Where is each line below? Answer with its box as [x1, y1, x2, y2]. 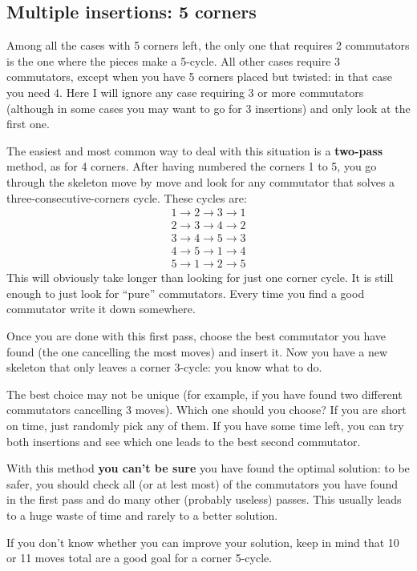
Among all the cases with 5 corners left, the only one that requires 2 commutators [6, 37, 410, 54]
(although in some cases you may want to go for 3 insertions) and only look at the [6, 99, 411, 116]
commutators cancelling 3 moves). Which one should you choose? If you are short [6, 401, 407, 418]
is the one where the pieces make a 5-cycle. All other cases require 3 [6, 52, 341, 69]
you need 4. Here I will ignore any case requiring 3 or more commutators [6, 83, 364, 100]
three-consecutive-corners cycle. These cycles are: [6, 189, 247, 206]
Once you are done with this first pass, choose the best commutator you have [6, 328, 387, 344]
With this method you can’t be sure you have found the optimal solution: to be [6, 460, 410, 477]
